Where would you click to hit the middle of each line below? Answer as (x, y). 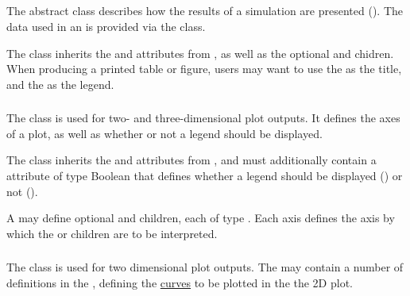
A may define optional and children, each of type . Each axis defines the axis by (201, 218)
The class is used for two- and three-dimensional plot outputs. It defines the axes (203, 118)
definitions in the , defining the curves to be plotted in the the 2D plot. (180, 282)
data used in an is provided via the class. (106, 26)
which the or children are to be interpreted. (112, 233)
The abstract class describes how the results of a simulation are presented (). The (205, 11)
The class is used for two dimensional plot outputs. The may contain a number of (205, 267)
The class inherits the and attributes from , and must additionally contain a (191, 160)
